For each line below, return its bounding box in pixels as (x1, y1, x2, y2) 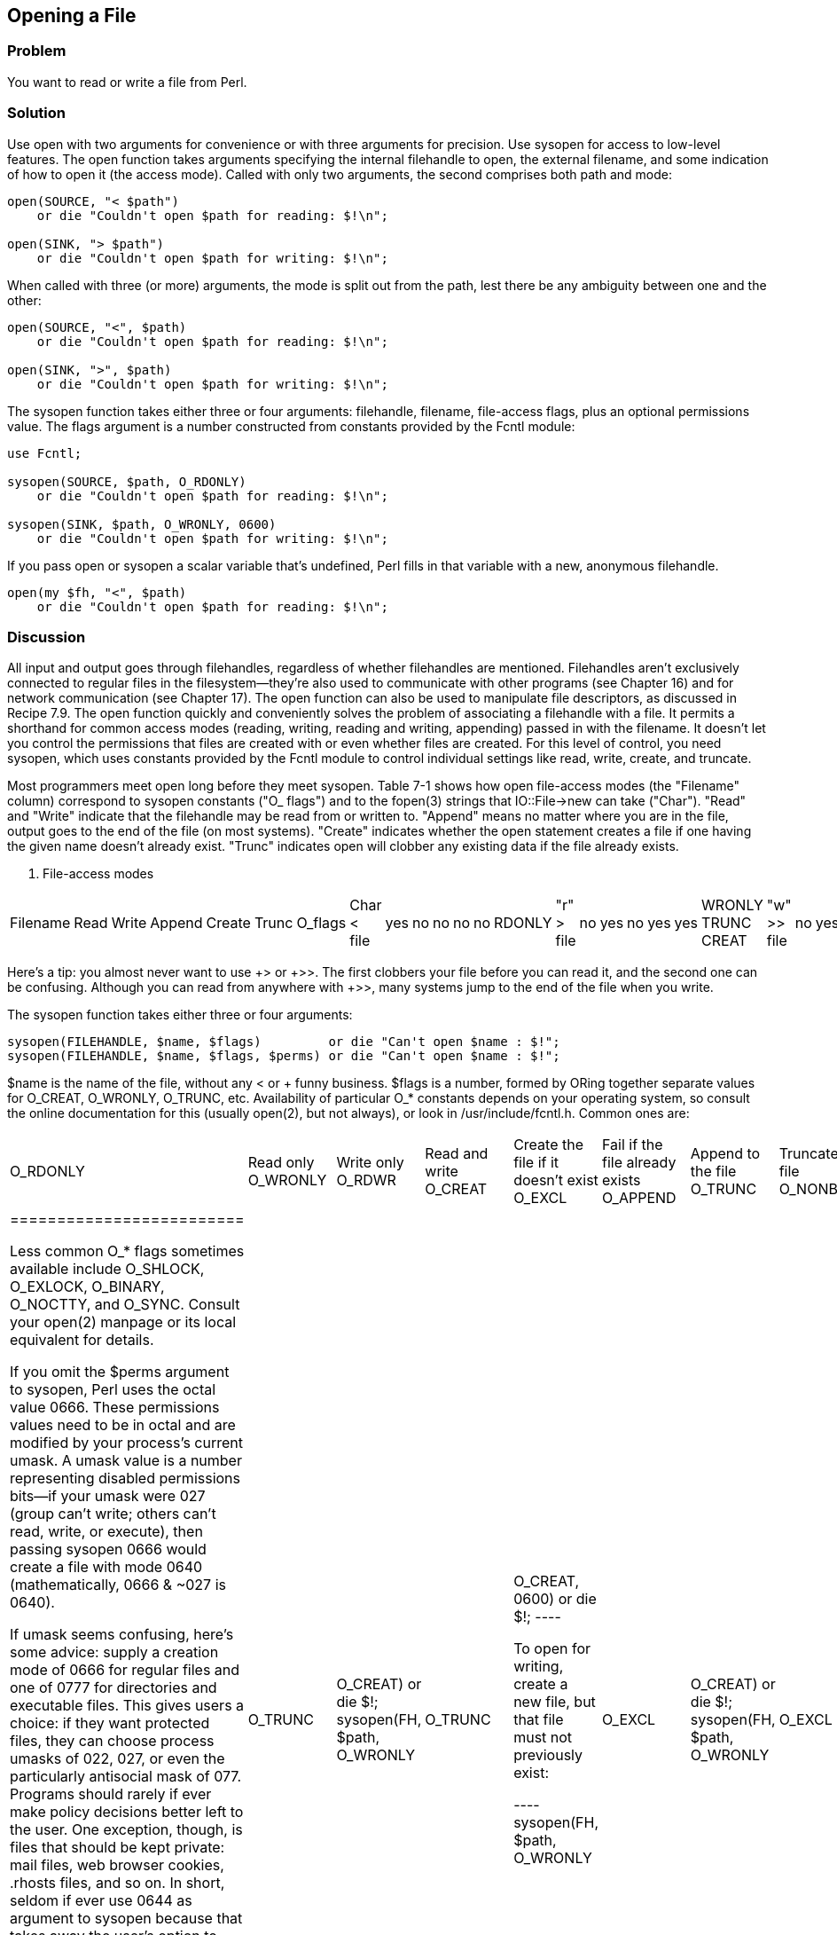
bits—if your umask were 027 (10, 1487, 206, 1506)
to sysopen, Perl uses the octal (10, 1380, 216, 1399)
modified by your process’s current (10, 1434, 243, 1452)
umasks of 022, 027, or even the (10, 1750, 225, 1768)
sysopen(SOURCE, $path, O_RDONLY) (7, 474, 246, 489)
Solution (7, 104, 66, 122)
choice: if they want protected (10, 1714, 210, 1733)
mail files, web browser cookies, (10, 1856, 224, 1875)
